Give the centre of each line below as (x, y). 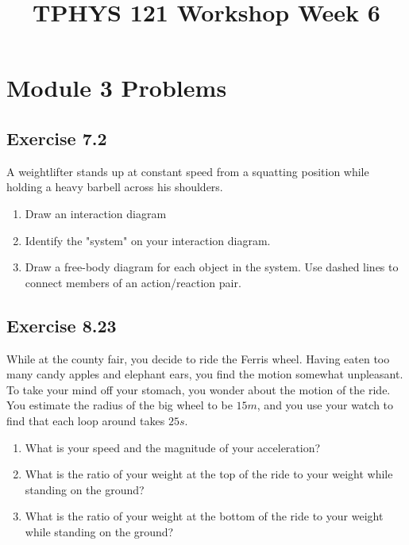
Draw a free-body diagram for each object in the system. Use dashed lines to (212, 267)
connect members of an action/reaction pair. (133, 282)
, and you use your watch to (325, 405)
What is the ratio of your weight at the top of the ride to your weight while (209, 474)
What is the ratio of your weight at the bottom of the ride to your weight (204, 516)
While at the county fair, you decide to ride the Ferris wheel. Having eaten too (198, 358)
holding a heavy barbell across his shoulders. (115, 187)
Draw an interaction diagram (96, 213)
